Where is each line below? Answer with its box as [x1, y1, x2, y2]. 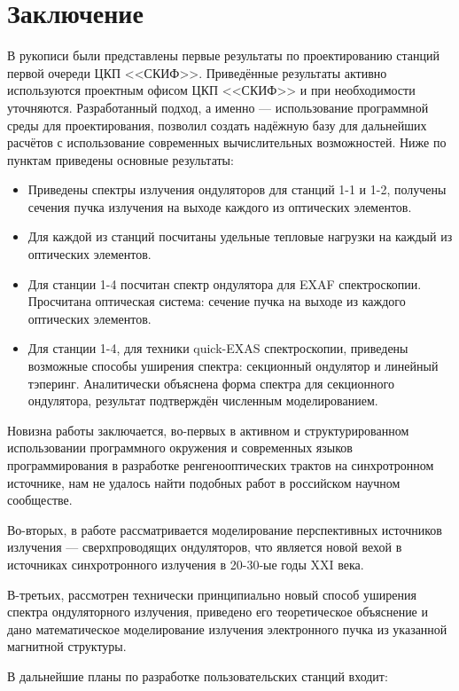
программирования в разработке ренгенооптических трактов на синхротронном [7, 456, 434, 474]
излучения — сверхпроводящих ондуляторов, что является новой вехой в [7, 538, 402, 556]
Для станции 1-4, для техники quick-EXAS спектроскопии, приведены [27, 339, 408, 357]
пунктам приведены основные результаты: [7, 150, 234, 169]
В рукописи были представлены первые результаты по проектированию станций [7, 46, 440, 65]
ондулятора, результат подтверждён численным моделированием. [27, 391, 378, 410]
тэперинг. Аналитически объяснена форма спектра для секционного [27, 373, 394, 392]
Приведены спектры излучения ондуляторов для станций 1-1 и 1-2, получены [27, 180, 447, 199]
